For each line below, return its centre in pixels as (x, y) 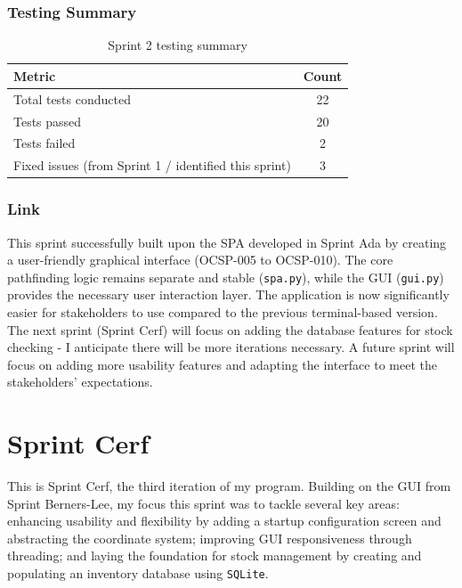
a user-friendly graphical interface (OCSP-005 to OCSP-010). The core (200, 260)
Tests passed (48, 121)
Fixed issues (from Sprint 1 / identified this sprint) (152, 165)
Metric (35, 75)
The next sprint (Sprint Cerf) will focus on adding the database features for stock (230, 329)
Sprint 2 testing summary (178, 45)
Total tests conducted (72, 98)
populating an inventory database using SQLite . (138, 573)
